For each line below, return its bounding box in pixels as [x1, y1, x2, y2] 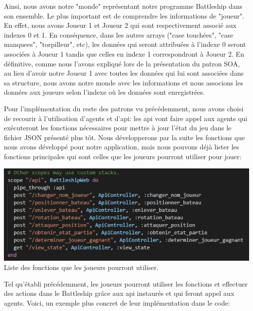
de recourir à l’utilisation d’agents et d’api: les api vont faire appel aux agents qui [4, 113, 248, 123]
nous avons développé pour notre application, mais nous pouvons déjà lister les [4, 142, 239, 152]
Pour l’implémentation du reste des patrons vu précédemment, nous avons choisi [4, 103, 244, 113]
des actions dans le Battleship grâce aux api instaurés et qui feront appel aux [4, 288, 235, 298]
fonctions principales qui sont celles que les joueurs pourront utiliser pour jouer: [4, 151, 242, 161]
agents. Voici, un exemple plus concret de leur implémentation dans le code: [4, 297, 230, 308]
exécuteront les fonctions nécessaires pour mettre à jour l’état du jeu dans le [4, 123, 232, 133]
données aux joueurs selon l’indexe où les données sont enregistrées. [4, 87, 205, 97]
